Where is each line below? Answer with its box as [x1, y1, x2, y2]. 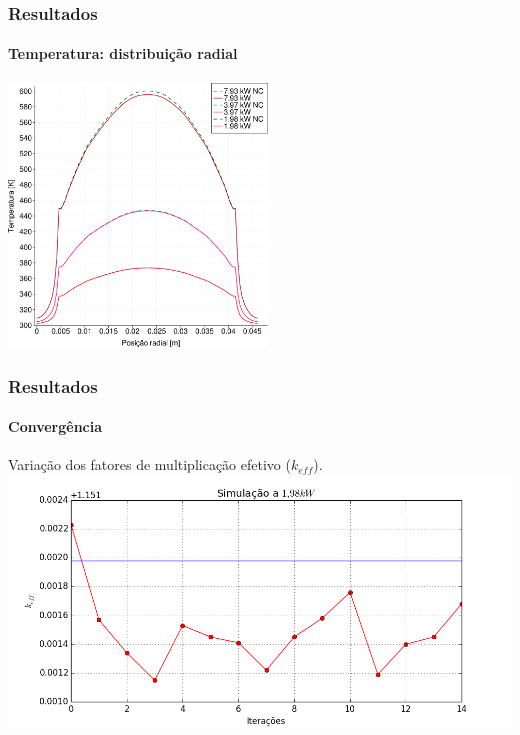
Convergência [8, 416, 103, 437]
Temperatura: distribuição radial [8, 43, 238, 64]
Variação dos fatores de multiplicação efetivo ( [8, 454, 291, 475]
